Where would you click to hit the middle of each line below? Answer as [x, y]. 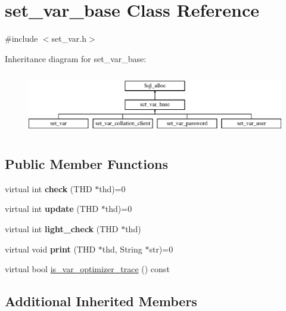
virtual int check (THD [49, 188]
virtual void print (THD [50, 249]
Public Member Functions [86, 164]
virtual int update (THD [52, 209]
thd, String [122, 249]
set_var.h [69, 39]
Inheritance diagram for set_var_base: [76, 58]
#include [21, 39]
